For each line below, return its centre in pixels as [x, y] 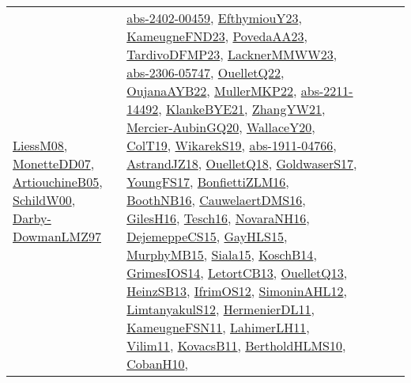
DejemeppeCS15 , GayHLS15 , [207, 236]
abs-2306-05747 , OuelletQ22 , [205, 72]
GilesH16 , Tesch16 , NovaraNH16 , [218, 218]
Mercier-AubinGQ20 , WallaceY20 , [221, 127]
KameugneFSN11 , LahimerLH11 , [218, 327]
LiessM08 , [40, 145]
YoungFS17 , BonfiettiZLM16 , [208, 182]
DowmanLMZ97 [57, 236]
